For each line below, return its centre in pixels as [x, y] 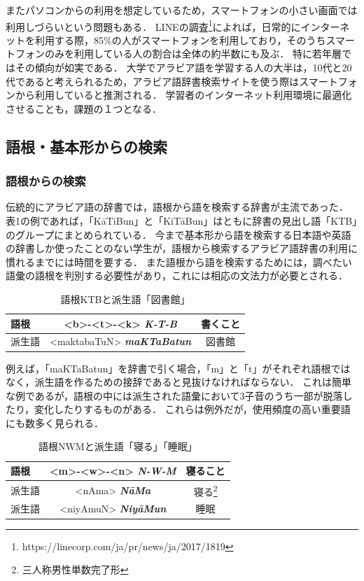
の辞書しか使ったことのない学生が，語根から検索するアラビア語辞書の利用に [182, 248]
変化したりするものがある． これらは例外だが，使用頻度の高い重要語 [192, 409]
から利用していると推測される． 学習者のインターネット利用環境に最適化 [183, 95]
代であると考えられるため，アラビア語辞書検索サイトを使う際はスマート [172, 81]
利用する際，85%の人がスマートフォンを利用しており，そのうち [180, 40]
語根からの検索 [46, 181]
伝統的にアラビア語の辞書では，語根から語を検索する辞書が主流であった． [177, 207]
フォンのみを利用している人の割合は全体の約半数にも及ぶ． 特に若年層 [178, 54]
